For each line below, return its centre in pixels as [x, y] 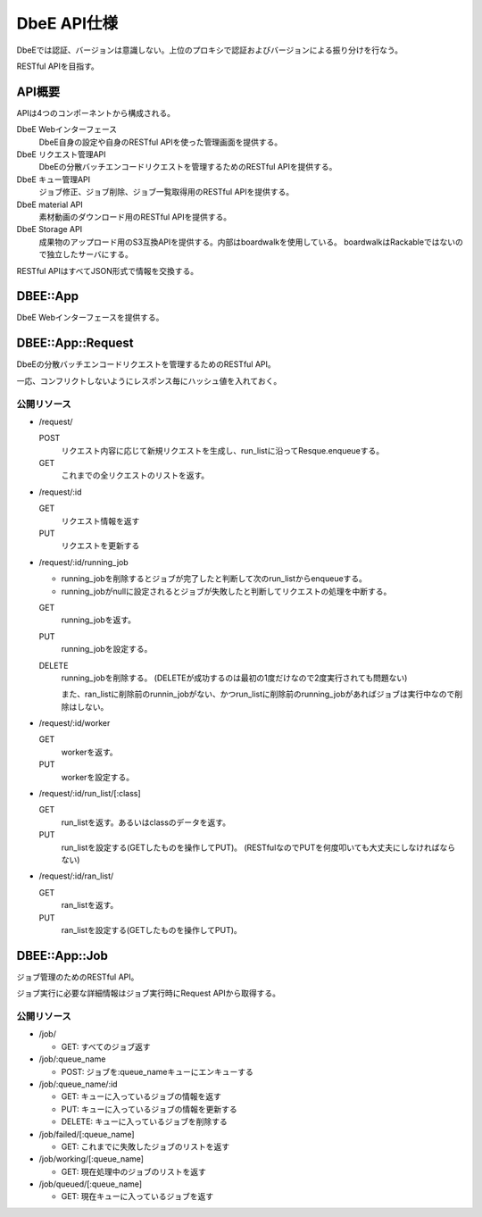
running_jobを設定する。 [107, 649]
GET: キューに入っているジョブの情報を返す [141, 1096]
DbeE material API [50, 204]
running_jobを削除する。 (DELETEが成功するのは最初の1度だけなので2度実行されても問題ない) [234, 678]
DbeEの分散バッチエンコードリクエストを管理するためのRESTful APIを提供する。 [188, 167]
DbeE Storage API [50, 229]
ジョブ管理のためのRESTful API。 [78, 977]
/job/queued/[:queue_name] [91, 1184]
